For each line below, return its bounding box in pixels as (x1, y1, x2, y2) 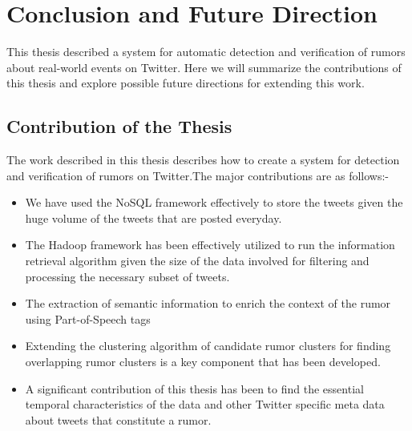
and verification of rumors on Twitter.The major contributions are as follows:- (6, 167, 389, 183)
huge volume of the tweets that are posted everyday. (25, 209, 282, 226)
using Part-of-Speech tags (25, 310, 151, 327)
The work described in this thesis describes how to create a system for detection (6, 151, 400, 168)
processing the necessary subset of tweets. (25, 268, 230, 284)
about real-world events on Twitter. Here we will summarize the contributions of (6, 58, 402, 75)
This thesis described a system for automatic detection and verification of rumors (6, 43, 406, 60)
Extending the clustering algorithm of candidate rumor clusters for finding (25, 337, 391, 354)
